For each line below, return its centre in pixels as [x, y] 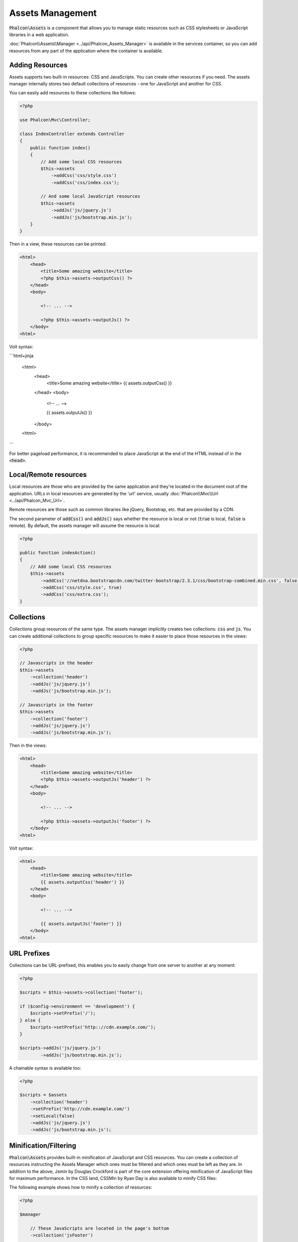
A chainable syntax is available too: [45, 1068]
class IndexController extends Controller [72, 134]
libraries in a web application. [39, 34]
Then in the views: [28, 746]
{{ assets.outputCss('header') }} [82, 882]
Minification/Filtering [43, 1145]
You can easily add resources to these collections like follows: [73, 93]
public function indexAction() [58, 552]
